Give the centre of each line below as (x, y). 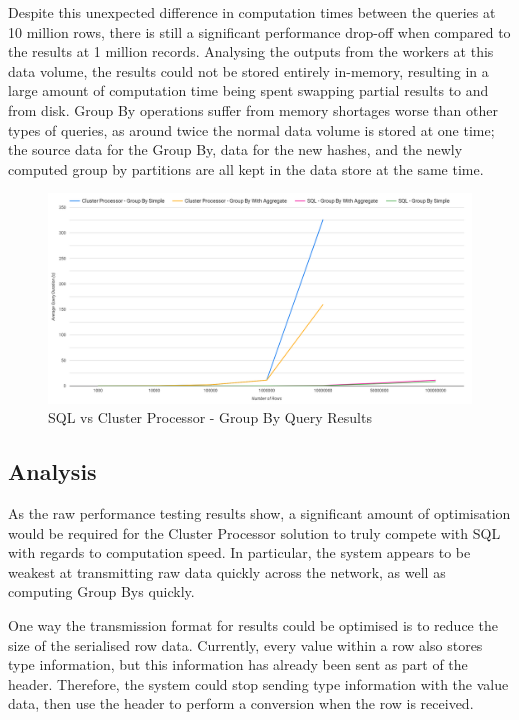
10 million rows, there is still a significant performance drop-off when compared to (259, 31)
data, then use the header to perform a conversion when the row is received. (241, 703)
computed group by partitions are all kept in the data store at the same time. (246, 168)
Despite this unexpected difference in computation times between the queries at (252, 12)
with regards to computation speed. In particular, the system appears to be (239, 552)
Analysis (52, 471)
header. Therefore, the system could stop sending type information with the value (258, 683)
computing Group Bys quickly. (101, 591)
